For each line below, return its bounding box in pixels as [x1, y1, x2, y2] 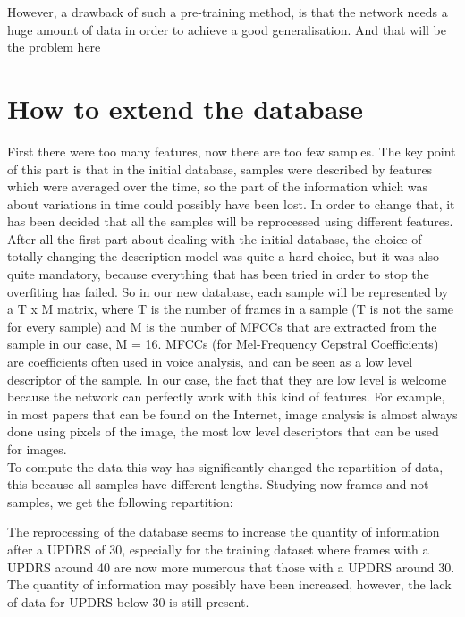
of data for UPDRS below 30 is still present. [7, 592, 249, 611]
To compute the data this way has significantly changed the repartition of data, [7, 457, 444, 476]
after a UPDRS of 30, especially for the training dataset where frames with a [7, 539, 429, 558]
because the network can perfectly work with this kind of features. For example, [7, 387, 445, 406]
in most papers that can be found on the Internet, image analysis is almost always [7, 404, 458, 423]
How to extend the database [7, 89, 363, 126]
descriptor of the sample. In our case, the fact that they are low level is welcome [7, 369, 447, 388]
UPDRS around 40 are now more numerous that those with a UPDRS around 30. [7, 557, 455, 576]
